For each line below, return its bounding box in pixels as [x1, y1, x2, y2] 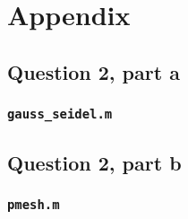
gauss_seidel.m [7, 107, 113, 122]
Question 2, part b [7, 148, 182, 176]
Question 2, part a [7, 57, 180, 85]
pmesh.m [7, 197, 60, 213]
